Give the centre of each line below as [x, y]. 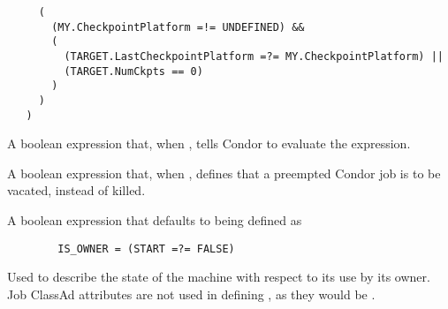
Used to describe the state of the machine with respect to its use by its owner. [219, 277]
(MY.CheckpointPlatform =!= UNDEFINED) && [178, 27]
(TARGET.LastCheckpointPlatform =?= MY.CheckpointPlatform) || [254, 56]
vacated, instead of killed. [76, 190]
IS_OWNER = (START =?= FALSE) [146, 249]
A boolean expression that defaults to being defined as [155, 220]
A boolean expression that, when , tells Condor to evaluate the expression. [209, 143]
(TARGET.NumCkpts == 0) [133, 71]
